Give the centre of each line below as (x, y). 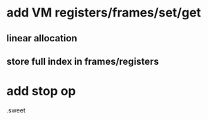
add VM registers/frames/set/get (104, 13)
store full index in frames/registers (83, 61)
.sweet (16, 110)
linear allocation (42, 38)
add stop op (41, 91)
